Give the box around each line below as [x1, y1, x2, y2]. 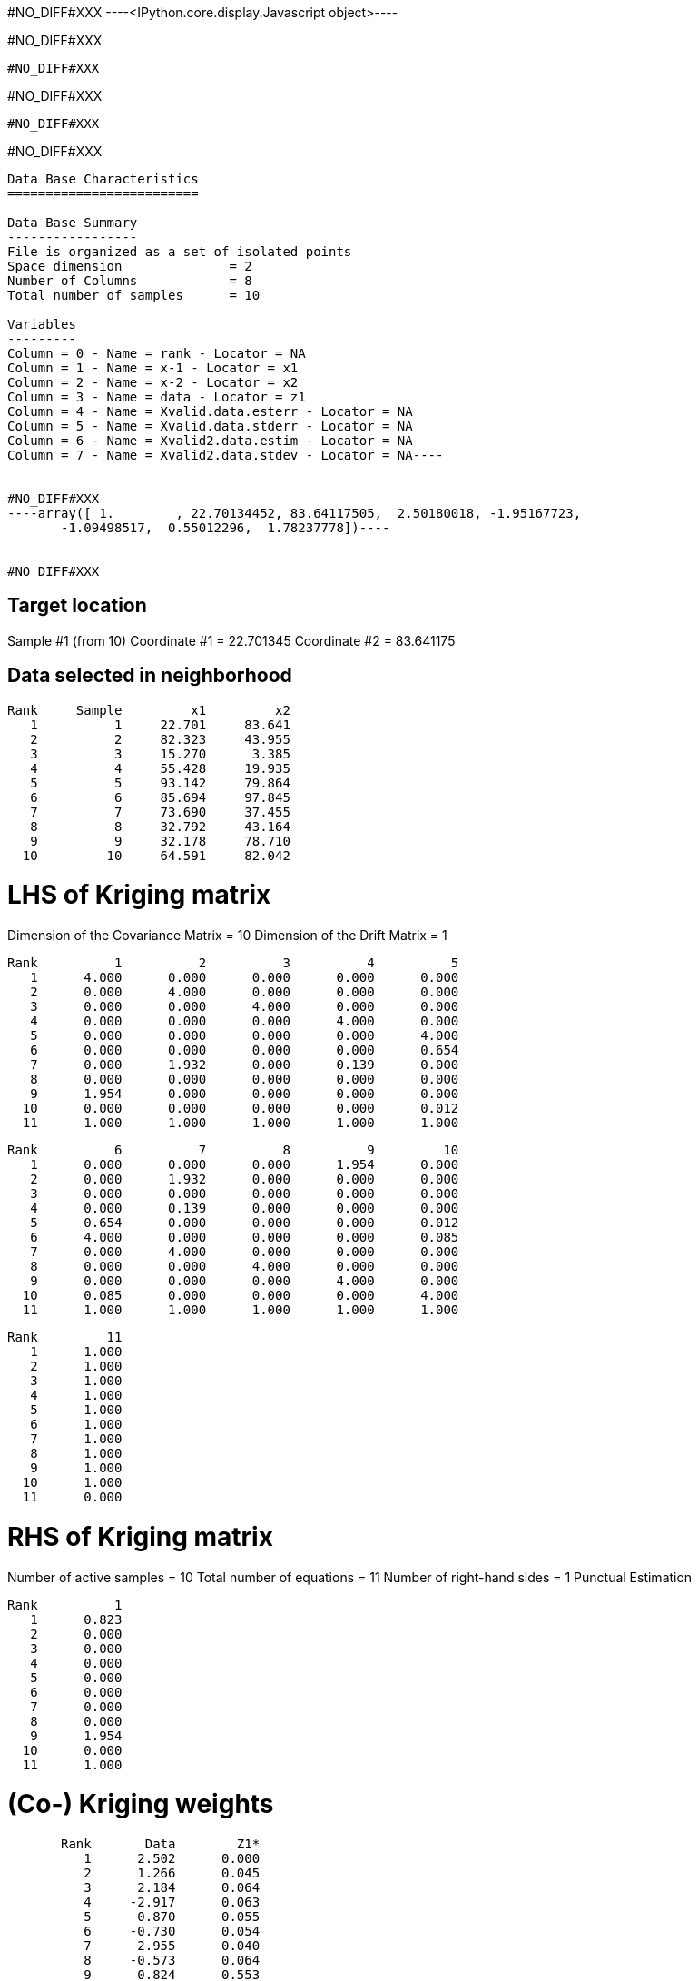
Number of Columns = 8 [7, 273, 252, 288]
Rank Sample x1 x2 [7, 702, 290, 718]
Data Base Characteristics [7, 172, 199, 186]
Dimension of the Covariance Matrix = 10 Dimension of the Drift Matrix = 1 [7, 927, 447, 944]
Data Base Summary [7, 215, 138, 230]
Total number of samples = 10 [7, 288, 261, 302]
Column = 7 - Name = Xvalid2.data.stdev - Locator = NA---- [7, 448, 444, 462]
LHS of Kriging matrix [7, 879, 271, 911]
